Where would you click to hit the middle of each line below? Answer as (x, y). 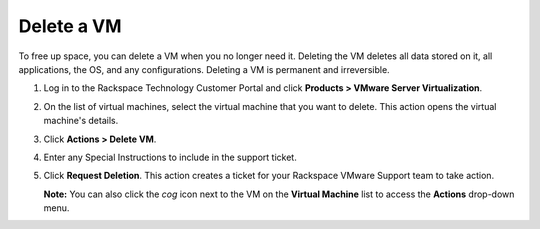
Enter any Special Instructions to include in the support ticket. (170, 157)
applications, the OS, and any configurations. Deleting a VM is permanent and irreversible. (204, 69)
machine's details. (81, 121)
